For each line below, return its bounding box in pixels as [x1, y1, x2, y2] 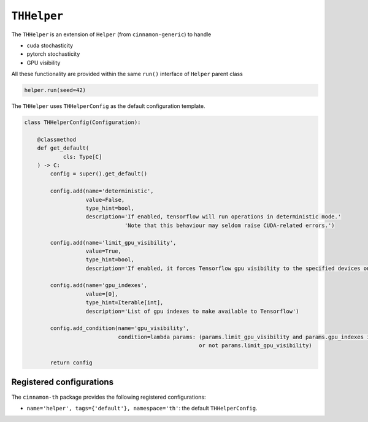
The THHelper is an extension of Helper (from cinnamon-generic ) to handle [11, 31, 212, 38]
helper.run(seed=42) [24, 86, 86, 94]
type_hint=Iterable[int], [85, 299, 164, 306]
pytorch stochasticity [26, 50, 80, 58]
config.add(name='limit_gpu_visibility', [50, 239, 177, 246]
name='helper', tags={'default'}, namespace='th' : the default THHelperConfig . [26, 404, 258, 412]
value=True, [85, 247, 122, 255]
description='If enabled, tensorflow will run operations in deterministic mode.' [85, 213, 342, 220]
